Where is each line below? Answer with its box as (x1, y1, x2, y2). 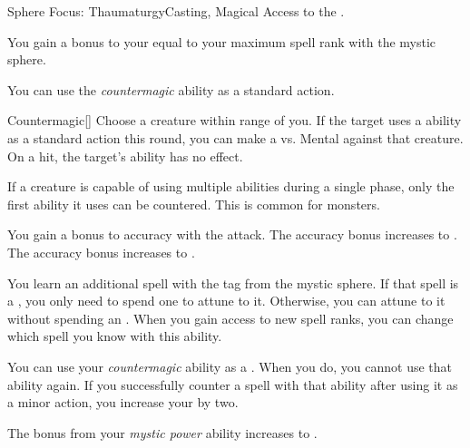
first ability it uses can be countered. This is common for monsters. (7, 194, 380, 213)
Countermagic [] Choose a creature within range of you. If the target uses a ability (7, 111, 462, 130)
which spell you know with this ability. (7, 326, 222, 346)
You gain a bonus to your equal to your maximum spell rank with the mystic (7, 32, 436, 51)
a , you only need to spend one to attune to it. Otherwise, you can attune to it (7, 291, 446, 310)
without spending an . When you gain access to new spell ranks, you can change (7, 308, 454, 327)
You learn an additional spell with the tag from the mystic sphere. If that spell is (7, 273, 459, 292)
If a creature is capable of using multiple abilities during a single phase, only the (7, 177, 455, 196)
